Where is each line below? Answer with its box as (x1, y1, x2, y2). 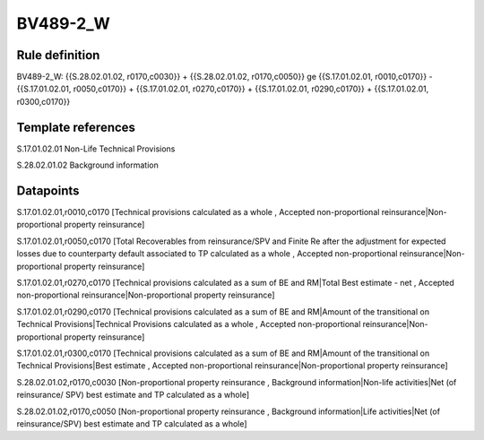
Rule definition (16, 47, 100, 63)
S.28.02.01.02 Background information (16, 160, 159, 170)
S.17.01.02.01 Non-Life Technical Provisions (16, 143, 176, 154)
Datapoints (16, 183, 80, 198)
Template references (16, 119, 136, 134)
